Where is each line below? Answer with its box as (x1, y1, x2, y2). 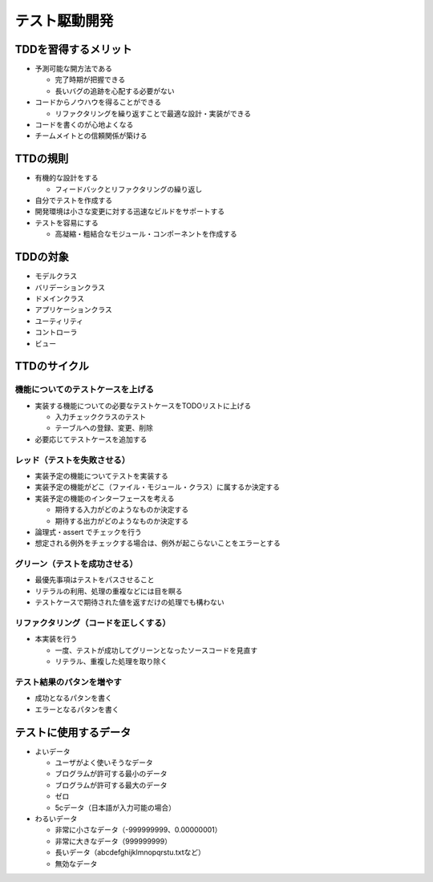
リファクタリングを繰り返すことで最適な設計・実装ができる (55, 108, 252, 118)
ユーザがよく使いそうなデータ (55, 758, 154, 767)
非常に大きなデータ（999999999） (55, 836, 172, 846)
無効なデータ (55, 859, 98, 868)
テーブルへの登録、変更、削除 (55, 423, 154, 433)
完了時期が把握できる (55, 75, 126, 84)
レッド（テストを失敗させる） (14, 454, 131, 465)
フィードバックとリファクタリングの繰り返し (55, 184, 203, 194)
